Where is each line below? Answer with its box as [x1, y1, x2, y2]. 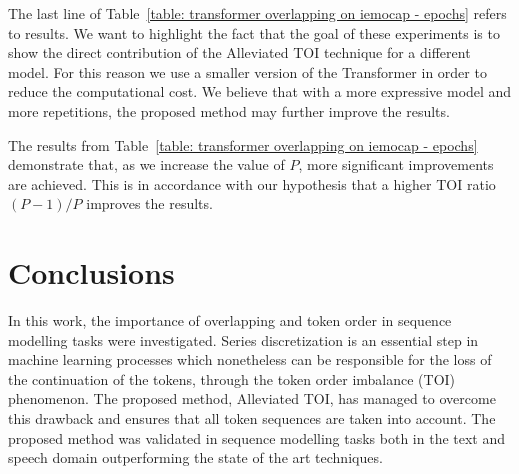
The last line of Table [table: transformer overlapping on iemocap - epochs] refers [8, 3, 507, 23]
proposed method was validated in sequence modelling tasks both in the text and [8, 427, 506, 448]
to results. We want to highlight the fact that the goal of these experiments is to [8, 22, 500, 43]
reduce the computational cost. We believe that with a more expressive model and [8, 81, 512, 102]
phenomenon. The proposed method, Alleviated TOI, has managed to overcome [8, 388, 496, 409]
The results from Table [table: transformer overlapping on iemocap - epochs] [8, 134, 478, 155]
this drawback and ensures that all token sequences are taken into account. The [8, 408, 496, 429]
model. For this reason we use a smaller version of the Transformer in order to [8, 61, 487, 82]
